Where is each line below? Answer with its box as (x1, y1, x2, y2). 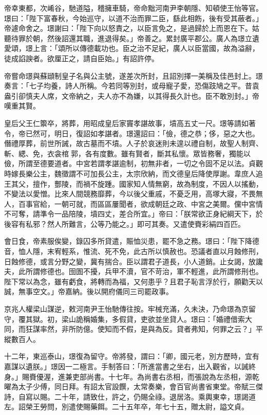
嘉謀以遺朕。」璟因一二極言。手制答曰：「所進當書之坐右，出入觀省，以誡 (4, 361, 249, 371)
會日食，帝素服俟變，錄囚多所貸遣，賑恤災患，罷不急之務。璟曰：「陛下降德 (4, 236, 259, 246)
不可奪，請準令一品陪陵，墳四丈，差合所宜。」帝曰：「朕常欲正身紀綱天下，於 (4, 208, 263, 219)
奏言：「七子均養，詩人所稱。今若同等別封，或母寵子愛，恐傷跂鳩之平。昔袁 (4, 80, 259, 91)
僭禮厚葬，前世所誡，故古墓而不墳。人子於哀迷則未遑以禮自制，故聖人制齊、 (4, 138, 263, 149)
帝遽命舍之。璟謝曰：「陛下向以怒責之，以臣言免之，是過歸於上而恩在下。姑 (4, 23, 259, 33)
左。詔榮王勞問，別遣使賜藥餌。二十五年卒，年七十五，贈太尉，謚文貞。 (4, 401, 249, 412)
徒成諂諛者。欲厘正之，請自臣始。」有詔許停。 (4, 52, 159, 63)
